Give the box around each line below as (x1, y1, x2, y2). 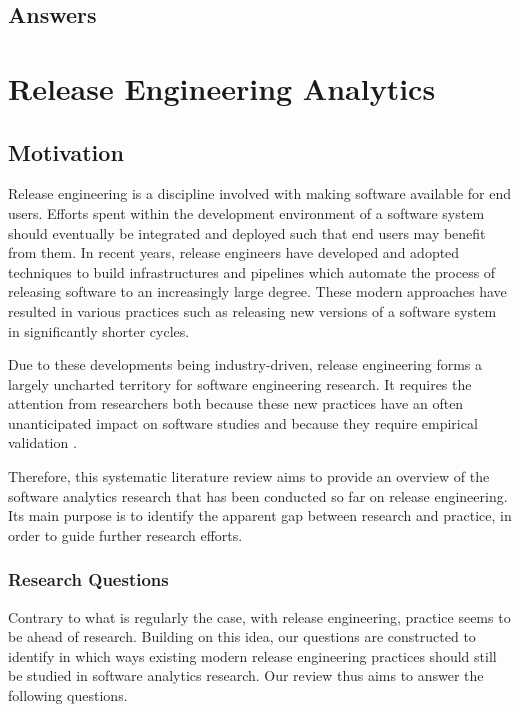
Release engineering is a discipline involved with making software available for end (8, 183, 512, 204)
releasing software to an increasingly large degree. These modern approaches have (8, 281, 507, 302)
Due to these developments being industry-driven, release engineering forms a (8, 354, 483, 375)
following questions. (8, 685, 128, 706)
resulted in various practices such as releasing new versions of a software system (8, 300, 497, 321)
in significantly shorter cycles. (8, 320, 190, 341)
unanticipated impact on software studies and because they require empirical (8, 412, 478, 433)
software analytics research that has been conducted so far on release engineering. (8, 485, 508, 506)
